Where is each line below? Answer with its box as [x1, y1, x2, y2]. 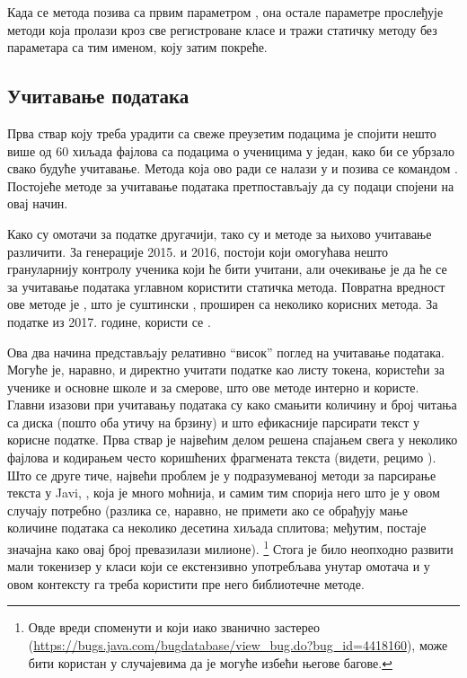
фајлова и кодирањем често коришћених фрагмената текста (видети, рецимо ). [7, 448, 436, 467]
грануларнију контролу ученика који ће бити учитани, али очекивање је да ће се [7, 260, 447, 278]
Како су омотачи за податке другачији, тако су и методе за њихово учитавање [7, 224, 432, 242]
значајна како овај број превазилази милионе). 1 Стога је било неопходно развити [7, 537, 454, 558]
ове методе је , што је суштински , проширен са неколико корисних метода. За [7, 295, 438, 313]
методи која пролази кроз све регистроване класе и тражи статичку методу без [7, 20, 437, 39]
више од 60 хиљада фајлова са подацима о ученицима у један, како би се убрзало [7, 141, 455, 160]
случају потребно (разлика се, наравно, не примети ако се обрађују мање [7, 500, 408, 519]
